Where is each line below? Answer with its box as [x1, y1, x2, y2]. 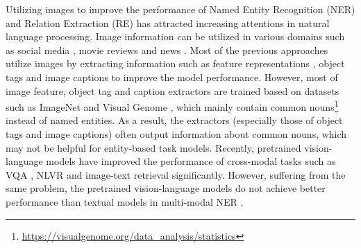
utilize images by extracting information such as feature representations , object [6, 56, 345, 71]
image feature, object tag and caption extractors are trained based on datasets [6, 83, 339, 98]
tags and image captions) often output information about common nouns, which [6, 127, 347, 141]
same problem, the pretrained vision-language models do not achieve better [6, 181, 326, 195]
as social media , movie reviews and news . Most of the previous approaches [6, 42, 328, 57]
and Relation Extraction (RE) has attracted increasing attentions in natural [6, 15, 330, 30]
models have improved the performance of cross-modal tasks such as [46, 154, 336, 168]
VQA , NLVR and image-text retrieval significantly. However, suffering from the [6, 167, 346, 181]
